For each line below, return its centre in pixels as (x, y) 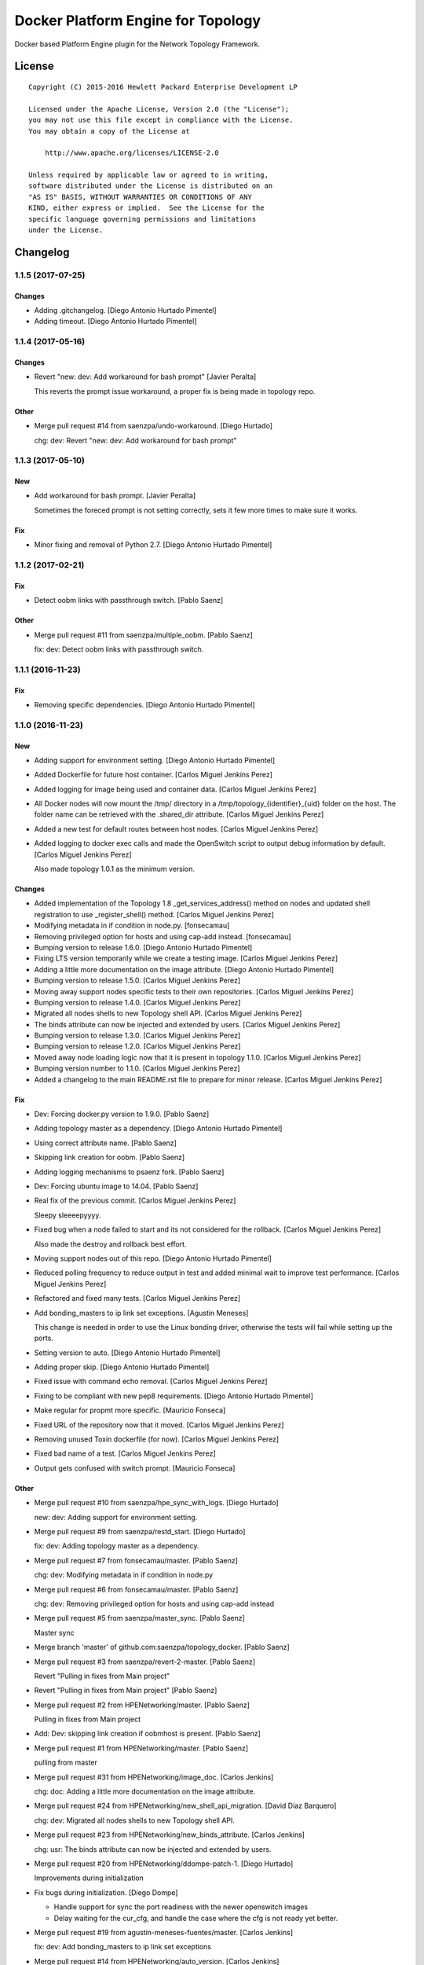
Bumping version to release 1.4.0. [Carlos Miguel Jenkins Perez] (137, 1002)
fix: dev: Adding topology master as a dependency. (117, 1546)
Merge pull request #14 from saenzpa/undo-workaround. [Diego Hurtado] (154, 426)
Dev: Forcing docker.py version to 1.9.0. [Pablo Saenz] (122, 1114)
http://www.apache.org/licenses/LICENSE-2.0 (132, 153)
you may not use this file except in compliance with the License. (161, 120)
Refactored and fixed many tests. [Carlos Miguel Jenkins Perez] (137, 1298)
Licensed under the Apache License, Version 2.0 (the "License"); (159, 109)
